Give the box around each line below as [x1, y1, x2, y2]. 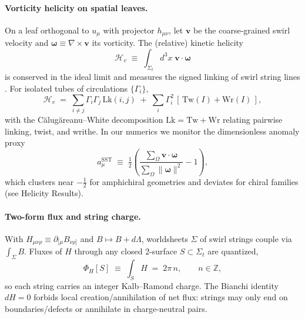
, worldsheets [141, 232, 188, 244]
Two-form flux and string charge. [5, 210, 141, 222]
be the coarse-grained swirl [193, 23, 290, 36]
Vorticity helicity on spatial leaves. [5, 1, 148, 14]
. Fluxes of [24, 245, 62, 257]
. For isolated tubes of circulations [5, 82, 128, 94]
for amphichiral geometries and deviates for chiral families [89, 175, 299, 187]
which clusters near [5, 175, 74, 187]
